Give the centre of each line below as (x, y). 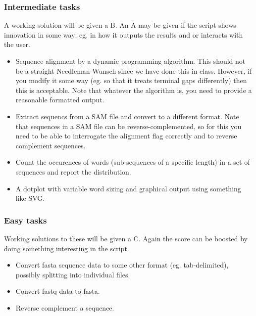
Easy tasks (26, 220)
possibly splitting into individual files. (73, 274)
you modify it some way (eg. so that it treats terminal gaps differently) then (131, 80)
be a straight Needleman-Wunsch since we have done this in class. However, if (134, 70)
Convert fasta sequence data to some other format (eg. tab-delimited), (122, 265)
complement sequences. (51, 145)
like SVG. (30, 198)
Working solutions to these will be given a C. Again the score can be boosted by (126, 238)
